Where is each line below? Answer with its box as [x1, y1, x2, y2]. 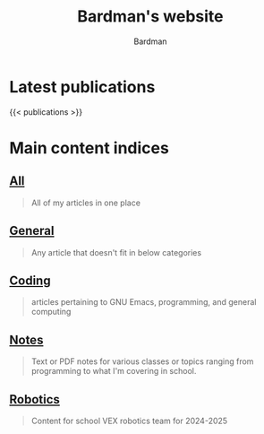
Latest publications [9, 76, 156, 97]
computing [30, 307, 72, 317]
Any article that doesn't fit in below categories [30, 247, 202, 257]
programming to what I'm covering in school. [30, 366, 197, 377]
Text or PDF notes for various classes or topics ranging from [30, 356, 254, 367]
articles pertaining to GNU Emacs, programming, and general [30, 297, 257, 308]
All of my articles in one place [30, 197, 141, 208]
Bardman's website [77, 6, 224, 27]
